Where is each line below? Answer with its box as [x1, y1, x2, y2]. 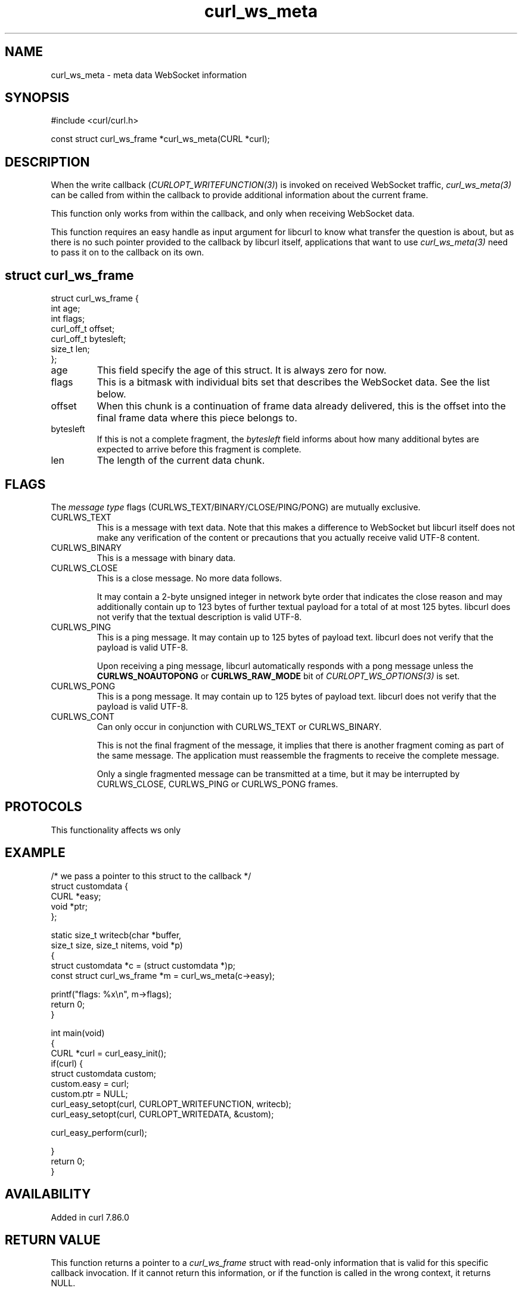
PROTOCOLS [5, 799, 82, 815]
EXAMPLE [5, 845, 66, 861]
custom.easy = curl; [51, 1078, 129, 1089]
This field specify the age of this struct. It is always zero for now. [97, 364, 387, 377]
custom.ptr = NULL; [51, 1088, 128, 1099]
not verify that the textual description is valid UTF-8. [97, 611, 302, 622]
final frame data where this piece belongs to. [97, 412, 297, 424]
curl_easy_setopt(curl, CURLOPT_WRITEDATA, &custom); [51, 1108, 274, 1119]
